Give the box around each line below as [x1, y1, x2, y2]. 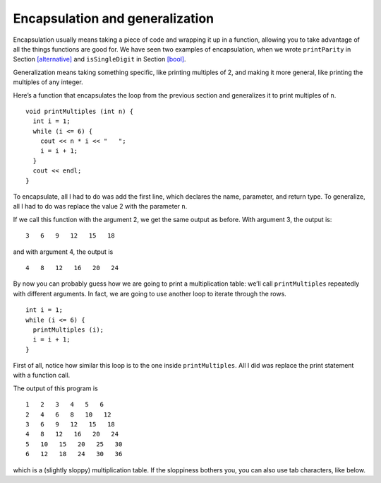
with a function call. [13, 371, 71, 380]
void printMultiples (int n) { [25, 107, 134, 115]
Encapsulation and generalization [13, 11, 214, 26]
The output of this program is [13, 384, 98, 392]
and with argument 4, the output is [13, 248, 114, 256]
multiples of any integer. [13, 78, 84, 86]
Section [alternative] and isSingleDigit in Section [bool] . [13, 55, 186, 64]
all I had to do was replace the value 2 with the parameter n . [13, 202, 188, 211]
